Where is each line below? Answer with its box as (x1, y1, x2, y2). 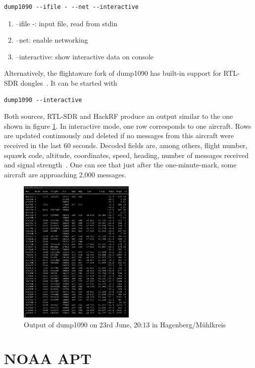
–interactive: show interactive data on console (15, 51, 154, 61)
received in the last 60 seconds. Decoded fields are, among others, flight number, (4, 140, 248, 150)
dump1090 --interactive (4, 96, 82, 104)
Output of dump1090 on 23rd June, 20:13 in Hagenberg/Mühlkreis (24, 319, 226, 329)
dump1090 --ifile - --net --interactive (4, 3, 139, 10)
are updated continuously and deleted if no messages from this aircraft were (4, 130, 234, 141)
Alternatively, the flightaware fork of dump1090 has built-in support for (4, 68, 221, 78)
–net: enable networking (15, 35, 88, 45)
